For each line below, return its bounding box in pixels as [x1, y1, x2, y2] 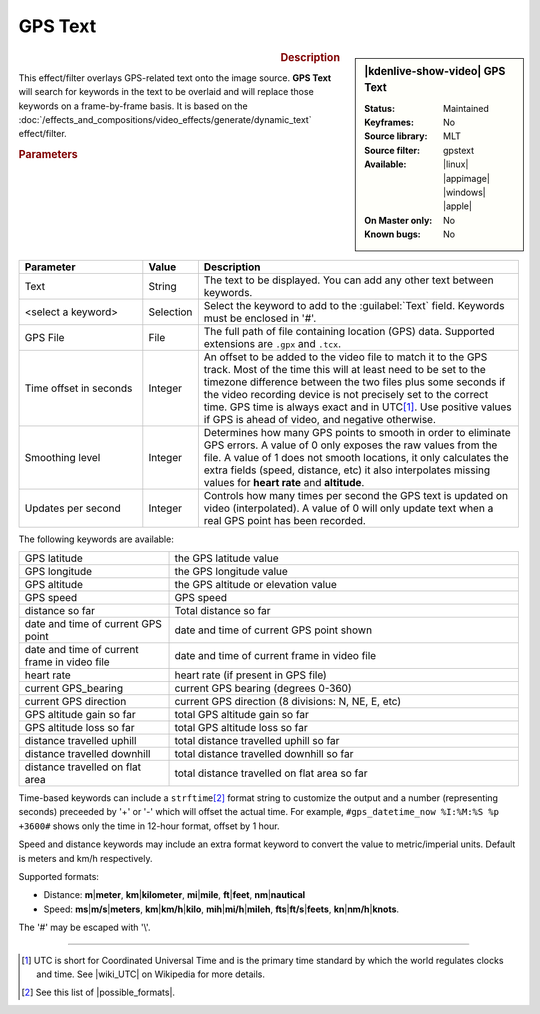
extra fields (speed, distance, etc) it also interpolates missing [203, 463, 491, 477]
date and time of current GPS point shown [174, 623, 373, 637]
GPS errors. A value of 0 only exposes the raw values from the [203, 438, 498, 452]
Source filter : [364, 144, 420, 156]
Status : [364, 102, 395, 114]
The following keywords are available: [18, 533, 174, 545]
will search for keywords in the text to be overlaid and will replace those [18, 86, 314, 98]
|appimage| [443, 172, 490, 184]
